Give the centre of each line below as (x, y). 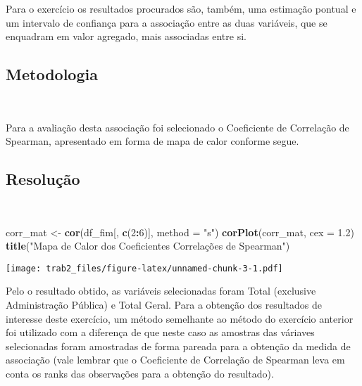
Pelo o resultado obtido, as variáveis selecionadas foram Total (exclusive (161, 291)
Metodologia (52, 74)
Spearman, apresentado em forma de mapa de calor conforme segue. (152, 141)
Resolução (43, 179)
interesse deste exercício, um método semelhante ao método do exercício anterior (180, 318)
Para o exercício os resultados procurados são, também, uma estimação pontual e (181, 8)
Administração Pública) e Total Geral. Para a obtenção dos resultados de (164, 304)
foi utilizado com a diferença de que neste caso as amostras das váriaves (160, 332)
